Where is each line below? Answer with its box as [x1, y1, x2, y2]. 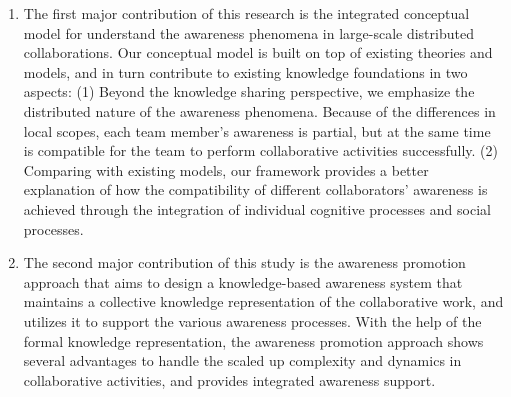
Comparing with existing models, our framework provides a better [23, 159, 429, 180]
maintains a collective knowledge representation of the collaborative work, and [23, 291, 504, 312]
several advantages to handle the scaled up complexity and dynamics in [23, 350, 462, 371]
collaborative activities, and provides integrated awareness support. [23, 369, 436, 390]
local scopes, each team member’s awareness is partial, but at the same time [23, 120, 491, 141]
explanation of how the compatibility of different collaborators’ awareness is [23, 179, 488, 200]
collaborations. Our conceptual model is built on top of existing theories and [23, 42, 493, 63]
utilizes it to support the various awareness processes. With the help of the [23, 310, 482, 331]
